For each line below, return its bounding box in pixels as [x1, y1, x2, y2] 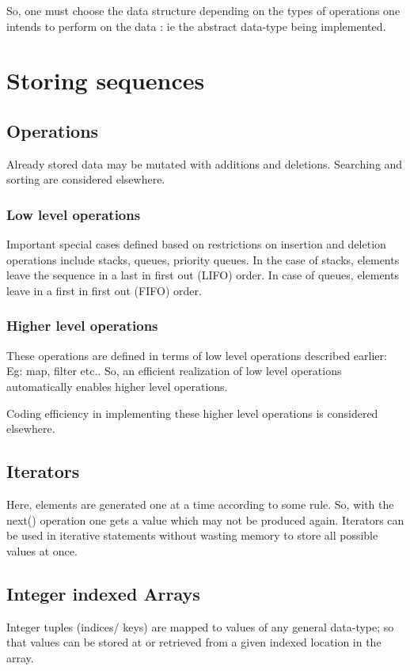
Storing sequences [6, 64, 205, 97]
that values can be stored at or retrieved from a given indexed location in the [6, 634, 382, 650]
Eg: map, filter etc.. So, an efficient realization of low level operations [6, 362, 342, 379]
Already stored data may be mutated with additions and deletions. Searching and [6, 155, 403, 172]
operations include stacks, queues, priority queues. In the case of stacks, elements [6, 251, 400, 267]
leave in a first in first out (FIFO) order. [6, 282, 202, 298]
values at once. [6, 542, 78, 559]
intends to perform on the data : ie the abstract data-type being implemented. [6, 17, 386, 34]
